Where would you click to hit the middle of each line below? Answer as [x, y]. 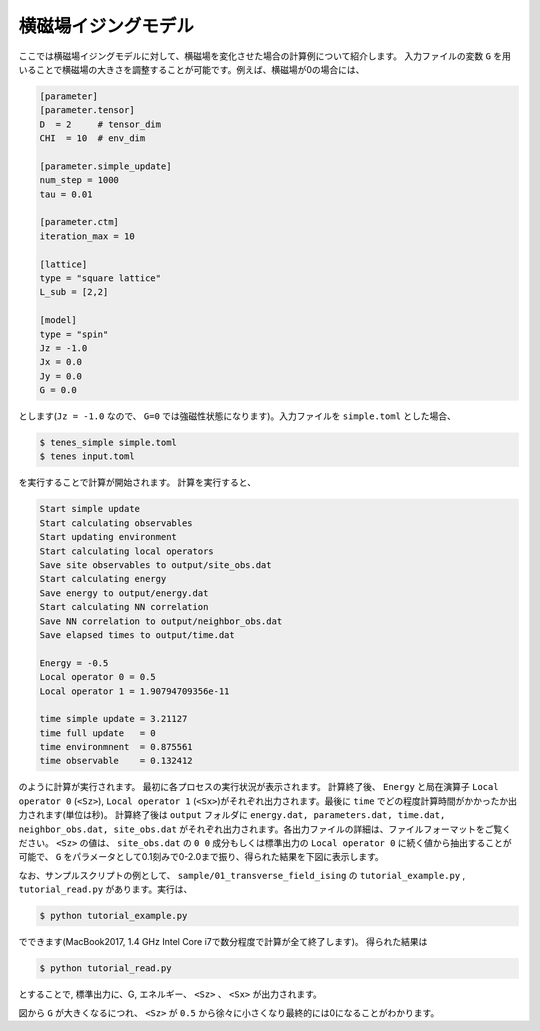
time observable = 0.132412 [116, 761]
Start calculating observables [116, 523]
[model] [58, 320]
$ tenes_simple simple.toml [108, 443]
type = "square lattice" [100, 278]
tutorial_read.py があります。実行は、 [105, 889]
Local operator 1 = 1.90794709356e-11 [134, 691]
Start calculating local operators [126, 551]
